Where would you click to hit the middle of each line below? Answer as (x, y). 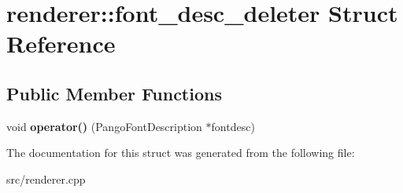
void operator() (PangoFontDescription (104, 126)
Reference (61, 44)
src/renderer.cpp (46, 178)
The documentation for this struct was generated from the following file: (181, 153)
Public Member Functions (114, 93)
